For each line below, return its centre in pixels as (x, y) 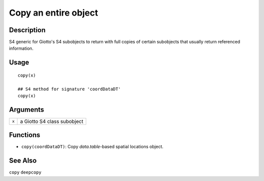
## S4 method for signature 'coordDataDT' (69, 89)
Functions (25, 135)
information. (21, 48)
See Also (23, 161)
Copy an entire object (54, 13)
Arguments (27, 110)
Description (27, 30)
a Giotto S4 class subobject (52, 121)
